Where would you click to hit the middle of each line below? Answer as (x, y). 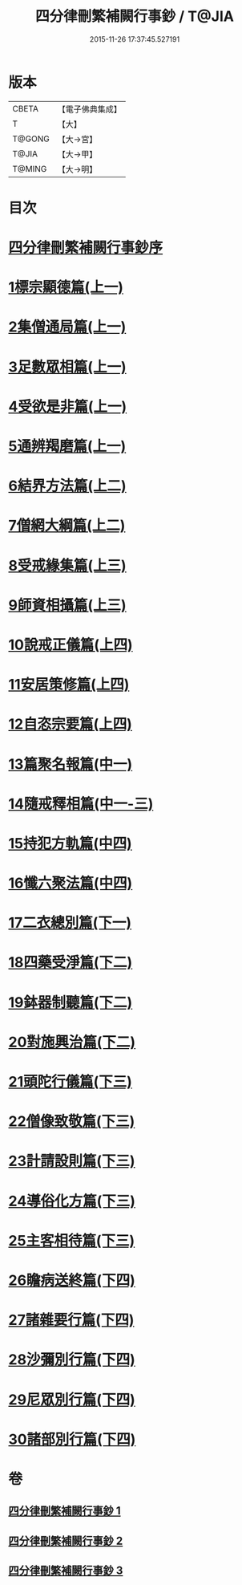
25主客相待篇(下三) (72, 1240)
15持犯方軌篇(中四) (70, 843)
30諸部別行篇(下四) (72, 1439)
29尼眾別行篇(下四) (72, 1399)
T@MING (30, 169)
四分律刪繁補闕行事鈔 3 (66, 1571)
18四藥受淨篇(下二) (71, 963)
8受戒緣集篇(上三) (67, 565)
